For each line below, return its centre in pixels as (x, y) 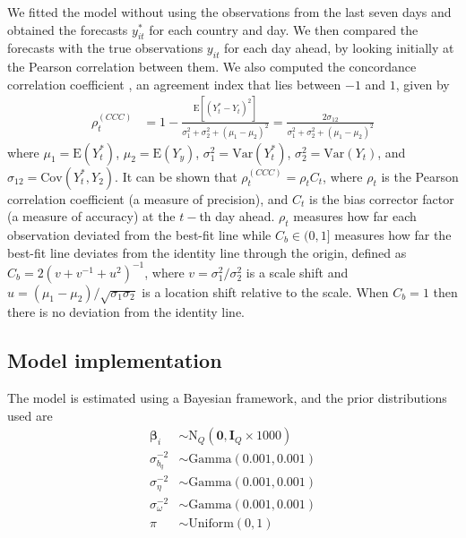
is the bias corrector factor (382, 198)
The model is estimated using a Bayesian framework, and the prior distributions (227, 398)
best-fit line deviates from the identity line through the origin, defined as (207, 252)
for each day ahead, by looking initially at (339, 48)
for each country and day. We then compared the (284, 29)
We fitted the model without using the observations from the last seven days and (229, 12)
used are (30, 415)
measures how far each (355, 216)
